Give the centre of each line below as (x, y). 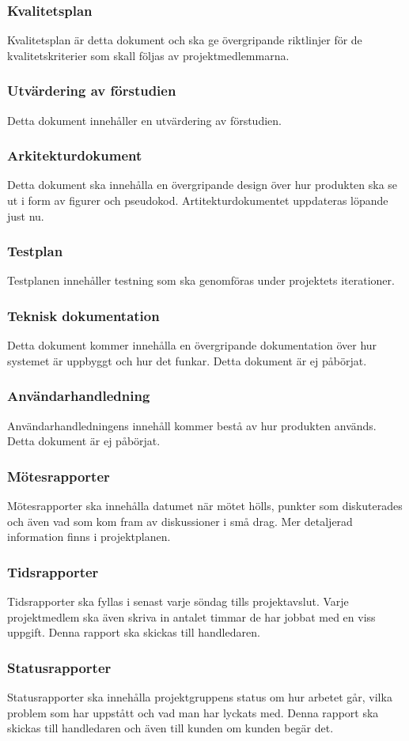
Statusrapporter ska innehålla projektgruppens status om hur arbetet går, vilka (200, 697)
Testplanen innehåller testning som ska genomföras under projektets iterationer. (201, 280)
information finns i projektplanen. (89, 537)
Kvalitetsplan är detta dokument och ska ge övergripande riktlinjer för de (185, 40)
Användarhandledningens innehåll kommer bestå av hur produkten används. (192, 425)
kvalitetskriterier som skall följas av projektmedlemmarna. (148, 55)
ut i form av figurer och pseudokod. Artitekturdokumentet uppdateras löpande (198, 200)
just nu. (26, 215)
